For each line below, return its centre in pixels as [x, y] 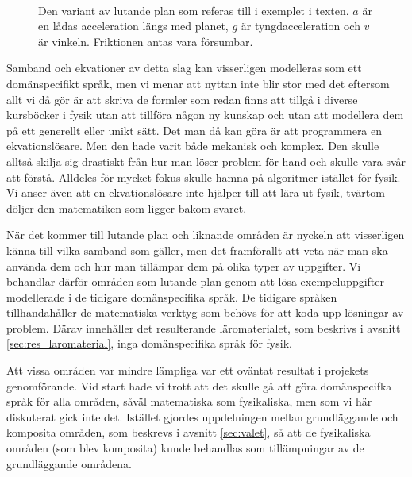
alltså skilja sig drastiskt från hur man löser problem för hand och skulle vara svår [206, 161]
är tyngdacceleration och [300, 26]
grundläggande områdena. [69, 463]
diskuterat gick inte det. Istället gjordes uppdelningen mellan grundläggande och [202, 416]
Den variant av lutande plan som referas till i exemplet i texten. [194, 10]
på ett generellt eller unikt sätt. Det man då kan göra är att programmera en [194, 130]
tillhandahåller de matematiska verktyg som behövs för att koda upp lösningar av [205, 312]
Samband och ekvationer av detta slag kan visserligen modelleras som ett [184, 68]
